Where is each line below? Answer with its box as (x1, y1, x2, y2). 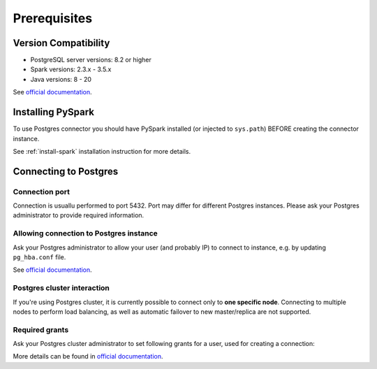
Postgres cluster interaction (13, 283, 110, 293)
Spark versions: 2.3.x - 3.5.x (30, 65, 112, 73)
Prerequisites (13, 10, 93, 26)
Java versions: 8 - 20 (30, 75, 92, 83)
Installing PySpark (13, 106, 94, 118)
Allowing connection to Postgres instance (13, 229, 158, 238)
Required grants (13, 325, 69, 335)
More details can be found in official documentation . (13, 352, 163, 361)
